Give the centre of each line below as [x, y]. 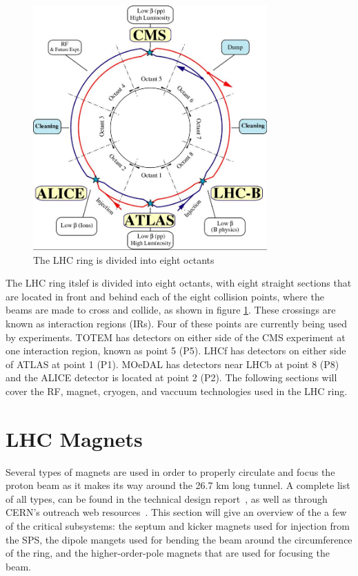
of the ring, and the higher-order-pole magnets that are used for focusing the [168, 553]
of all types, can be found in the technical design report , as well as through [167, 498]
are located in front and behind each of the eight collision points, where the [165, 296]
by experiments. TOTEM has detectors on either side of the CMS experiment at [176, 337]
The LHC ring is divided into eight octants [124, 259]
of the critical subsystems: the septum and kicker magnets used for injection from [178, 526]
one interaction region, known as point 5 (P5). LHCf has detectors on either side [176, 351]
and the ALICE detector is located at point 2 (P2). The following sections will [171, 377]
